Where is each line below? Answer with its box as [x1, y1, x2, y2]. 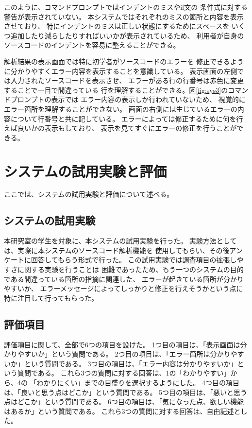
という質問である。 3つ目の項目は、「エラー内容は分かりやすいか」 [24, 358, 237, 368]
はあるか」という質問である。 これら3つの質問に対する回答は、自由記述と [4, 406, 241, 416]
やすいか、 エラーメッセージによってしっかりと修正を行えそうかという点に [4, 283, 243, 293]
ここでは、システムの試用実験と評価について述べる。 [4, 189, 174, 199]
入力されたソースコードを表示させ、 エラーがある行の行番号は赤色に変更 [10, 75, 244, 86]
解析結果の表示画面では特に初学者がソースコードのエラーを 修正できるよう [4, 56, 244, 66]
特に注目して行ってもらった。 [4, 292, 99, 303]
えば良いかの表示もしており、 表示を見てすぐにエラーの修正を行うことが [4, 123, 237, 133]
